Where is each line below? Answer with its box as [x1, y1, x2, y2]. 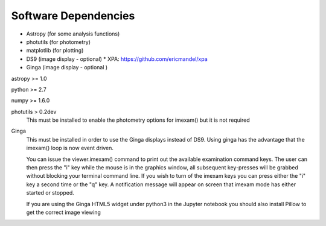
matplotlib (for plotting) [26, 47, 84, 54]
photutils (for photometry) [26, 38, 91, 45]
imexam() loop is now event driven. [26, 145, 114, 152]
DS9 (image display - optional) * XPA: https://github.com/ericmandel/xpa [26, 55, 208, 63]
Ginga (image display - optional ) [26, 64, 108, 71]
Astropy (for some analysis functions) [26, 30, 120, 37]
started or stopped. [26, 189, 75, 196]
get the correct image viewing [26, 209, 101, 216]
